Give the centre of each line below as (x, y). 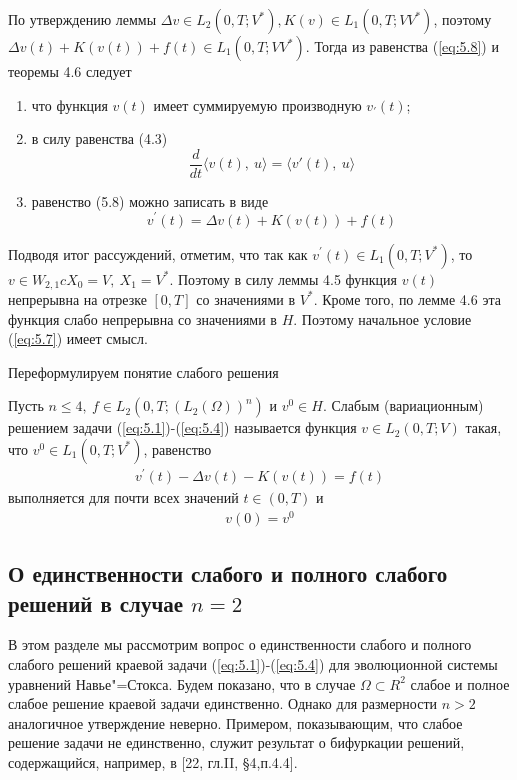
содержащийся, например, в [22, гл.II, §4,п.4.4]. (153, 761)
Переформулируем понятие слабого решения (143, 371)
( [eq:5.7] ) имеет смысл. (78, 338)
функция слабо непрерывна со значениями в (142, 318)
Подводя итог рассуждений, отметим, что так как (158, 253)
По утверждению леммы (82, 19)
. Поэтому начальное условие (382, 318)
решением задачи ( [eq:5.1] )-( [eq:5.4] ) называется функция (182, 427)
